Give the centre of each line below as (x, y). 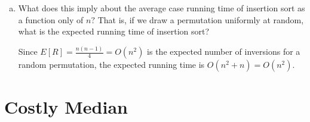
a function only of (51, 19)
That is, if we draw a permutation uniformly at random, (201, 19)
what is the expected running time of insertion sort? (114, 31)
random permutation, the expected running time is (111, 65)
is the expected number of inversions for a (224, 51)
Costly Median (66, 107)
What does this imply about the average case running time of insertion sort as (162, 8)
